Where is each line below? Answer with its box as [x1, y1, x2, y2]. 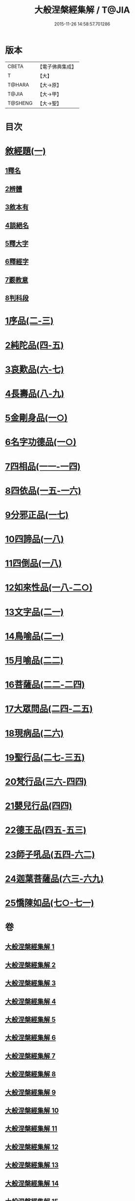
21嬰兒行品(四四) [5, 801, 72, 811]
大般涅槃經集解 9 [5, 1088, 56, 1097]
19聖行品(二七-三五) [5, 752, 85, 763]
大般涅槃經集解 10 [5, 1106, 59, 1115]
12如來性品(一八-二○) [5, 582, 93, 593]
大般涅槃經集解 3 [5, 979, 56, 987]
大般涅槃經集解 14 [5, 1179, 59, 1187]
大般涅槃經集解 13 [5, 1161, 59, 1169]
